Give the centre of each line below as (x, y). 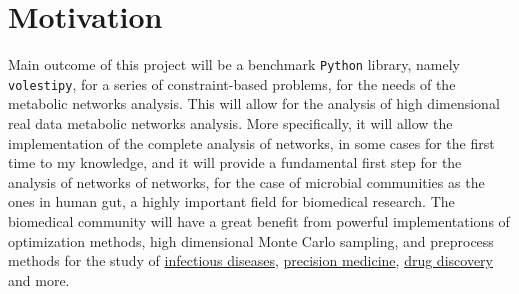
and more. (39, 279)
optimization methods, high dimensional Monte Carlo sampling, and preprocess (251, 240)
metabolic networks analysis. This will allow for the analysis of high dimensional (254, 103)
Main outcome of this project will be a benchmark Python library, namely (234, 64)
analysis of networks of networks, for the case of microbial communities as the (246, 181)
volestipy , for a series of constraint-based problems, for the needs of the (232, 83)
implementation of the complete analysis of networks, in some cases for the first (251, 142)
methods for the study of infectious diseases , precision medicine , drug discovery (250, 260)
